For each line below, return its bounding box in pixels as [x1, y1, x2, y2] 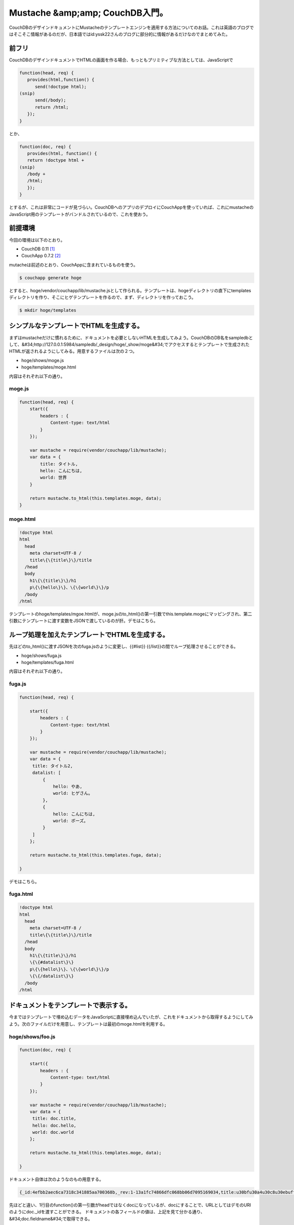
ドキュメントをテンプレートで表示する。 [9, 1001, 132, 1009]
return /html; [35, 104, 69, 110]
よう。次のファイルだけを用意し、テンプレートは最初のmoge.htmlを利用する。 [9, 1021, 168, 1027]
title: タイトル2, [32, 763, 73, 769]
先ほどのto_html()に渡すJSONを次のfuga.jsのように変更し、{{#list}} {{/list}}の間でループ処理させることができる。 [9, 643, 239, 649]
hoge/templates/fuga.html [21, 660, 74, 665]
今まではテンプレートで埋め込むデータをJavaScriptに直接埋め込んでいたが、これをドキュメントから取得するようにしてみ [9, 1014, 253, 1020]
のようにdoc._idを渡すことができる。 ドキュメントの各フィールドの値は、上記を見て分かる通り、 [9, 1209, 205, 1215]
